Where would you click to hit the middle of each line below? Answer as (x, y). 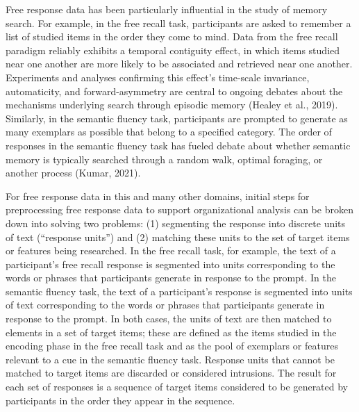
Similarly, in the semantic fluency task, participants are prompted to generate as (177, 118)
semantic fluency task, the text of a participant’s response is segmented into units (179, 291)
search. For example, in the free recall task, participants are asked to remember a (178, 23)
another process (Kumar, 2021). (73, 173)
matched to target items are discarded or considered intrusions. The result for (171, 373)
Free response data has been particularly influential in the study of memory (167, 9)
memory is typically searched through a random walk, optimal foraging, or (164, 159)
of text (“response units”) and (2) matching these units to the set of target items (178, 237)
